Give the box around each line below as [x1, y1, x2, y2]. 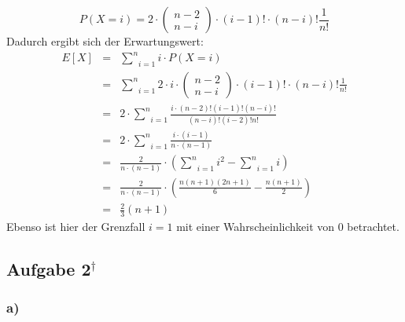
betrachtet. [347, 218, 399, 235]
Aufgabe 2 [6, 257, 91, 280]
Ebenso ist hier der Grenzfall [6, 218, 145, 235]
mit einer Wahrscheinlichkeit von [176, 218, 335, 235]
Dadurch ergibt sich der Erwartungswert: [6, 33, 204, 49]
